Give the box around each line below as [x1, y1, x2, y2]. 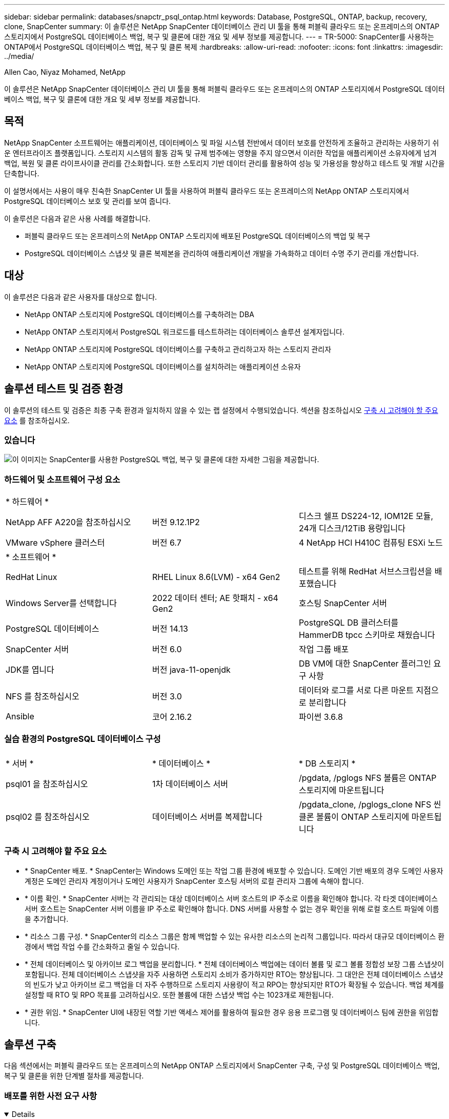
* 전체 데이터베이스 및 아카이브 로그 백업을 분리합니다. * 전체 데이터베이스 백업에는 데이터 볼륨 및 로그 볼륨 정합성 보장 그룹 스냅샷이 [25, 959, 444, 968]
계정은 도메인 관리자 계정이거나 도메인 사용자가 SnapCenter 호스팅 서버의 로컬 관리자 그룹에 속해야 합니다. [25, 876, 364, 885]
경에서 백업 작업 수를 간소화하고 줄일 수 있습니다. [25, 942, 180, 951]
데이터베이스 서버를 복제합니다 [152, 811, 263, 822]
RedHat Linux [6, 572, 57, 583]
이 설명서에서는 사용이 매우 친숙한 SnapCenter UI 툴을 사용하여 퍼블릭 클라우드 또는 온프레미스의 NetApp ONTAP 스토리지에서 [4, 186, 410, 195]
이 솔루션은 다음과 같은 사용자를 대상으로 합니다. [4, 292, 157, 301]
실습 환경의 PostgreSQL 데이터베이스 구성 [4, 734, 161, 744]
